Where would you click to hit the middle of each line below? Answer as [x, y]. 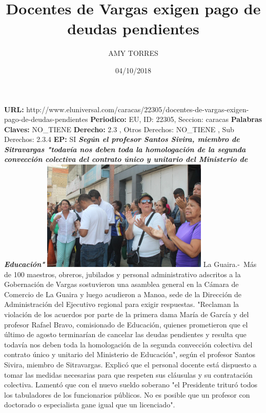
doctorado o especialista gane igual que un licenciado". [90, 405]
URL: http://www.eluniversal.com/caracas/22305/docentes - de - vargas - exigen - [127, 109]
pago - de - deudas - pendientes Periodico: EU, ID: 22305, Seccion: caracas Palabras [133, 119]
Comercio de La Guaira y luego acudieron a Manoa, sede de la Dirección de [123, 294]
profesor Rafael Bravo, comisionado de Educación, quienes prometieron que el [126, 324]
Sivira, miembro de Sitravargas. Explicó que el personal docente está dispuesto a [130, 364]
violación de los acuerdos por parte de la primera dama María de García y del [127, 314]
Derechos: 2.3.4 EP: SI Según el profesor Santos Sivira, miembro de [122, 139]
